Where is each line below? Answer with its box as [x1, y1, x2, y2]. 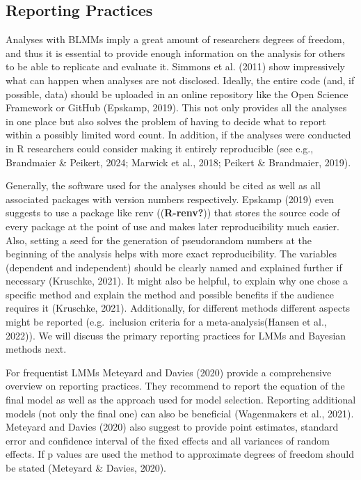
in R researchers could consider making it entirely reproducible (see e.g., [6, 141, 314, 155]
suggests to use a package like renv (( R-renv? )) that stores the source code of [6, 205, 340, 220]
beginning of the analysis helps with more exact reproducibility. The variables [6, 246, 337, 261]
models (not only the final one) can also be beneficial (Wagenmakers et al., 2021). [6, 406, 354, 420]
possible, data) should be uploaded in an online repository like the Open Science [6, 86, 348, 101]
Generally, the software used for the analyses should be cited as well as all [6, 178, 321, 193]
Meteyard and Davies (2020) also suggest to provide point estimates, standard [6, 419, 339, 434]
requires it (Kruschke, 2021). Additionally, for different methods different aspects [6, 301, 350, 315]
